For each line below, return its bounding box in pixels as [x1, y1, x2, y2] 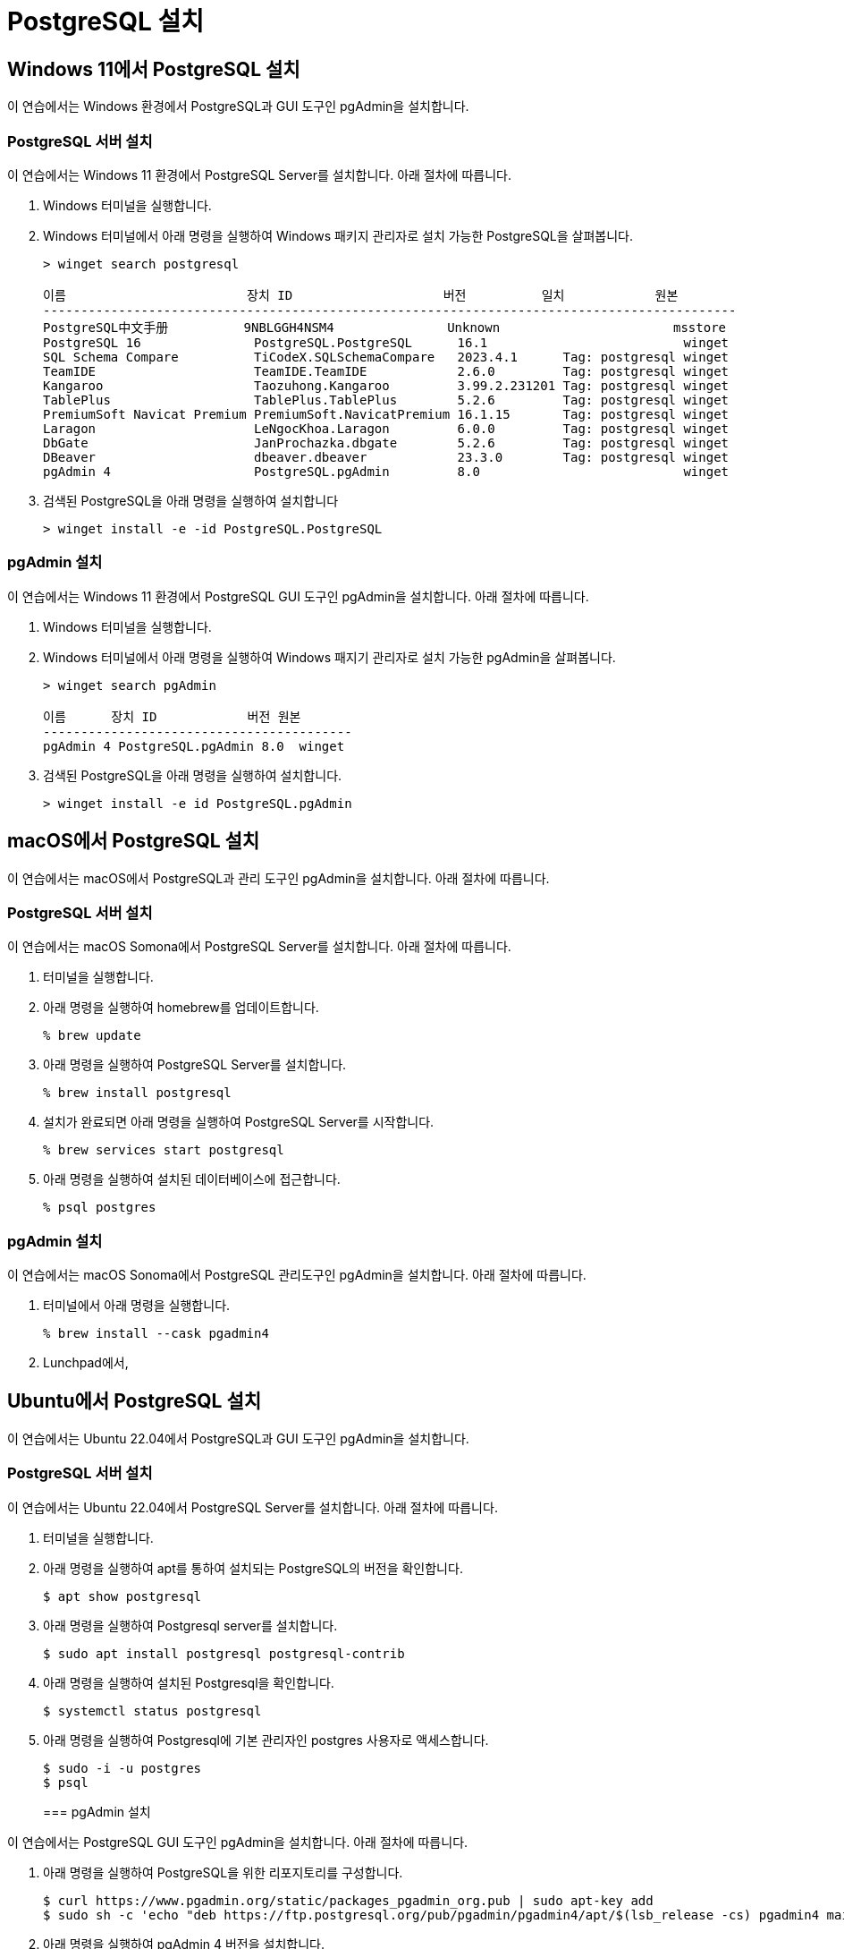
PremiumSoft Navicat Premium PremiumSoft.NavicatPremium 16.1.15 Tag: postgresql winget [43, 406, 730, 421]
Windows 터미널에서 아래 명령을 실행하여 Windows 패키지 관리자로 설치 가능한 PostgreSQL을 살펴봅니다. [43, 227, 634, 243]
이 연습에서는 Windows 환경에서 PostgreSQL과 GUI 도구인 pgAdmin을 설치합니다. [7, 98, 469, 115]
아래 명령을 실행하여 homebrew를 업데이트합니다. [43, 1000, 319, 1016]
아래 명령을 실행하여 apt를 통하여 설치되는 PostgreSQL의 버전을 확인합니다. [43, 1560, 463, 1576]
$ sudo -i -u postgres [43, 1760, 202, 1775]
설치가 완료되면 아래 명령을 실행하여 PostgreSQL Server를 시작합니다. [43, 1114, 435, 1130]
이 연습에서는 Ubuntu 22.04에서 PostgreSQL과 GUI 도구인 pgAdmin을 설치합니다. [7, 1430, 469, 1446]
